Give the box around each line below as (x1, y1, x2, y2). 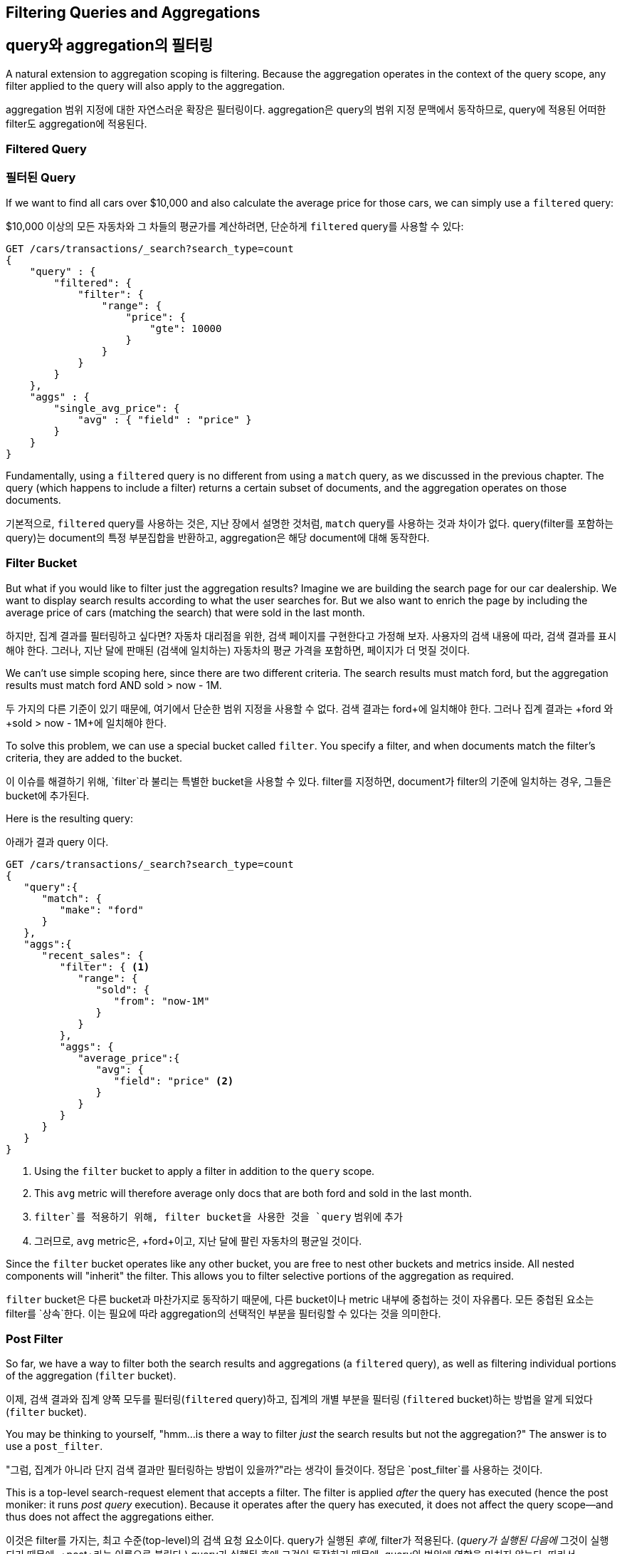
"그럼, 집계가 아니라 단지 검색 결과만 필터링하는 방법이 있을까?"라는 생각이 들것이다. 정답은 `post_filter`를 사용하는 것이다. (6, 1464, 543, 1476)
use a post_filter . (6, 1440, 103, 1453)
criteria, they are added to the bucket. (6, 751, 182, 764)
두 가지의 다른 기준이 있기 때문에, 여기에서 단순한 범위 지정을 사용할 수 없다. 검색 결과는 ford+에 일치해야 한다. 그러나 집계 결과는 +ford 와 (6, 702, 613, 715)
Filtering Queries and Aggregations (6, 4, 260, 21)
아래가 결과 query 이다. (6, 835, 109, 848)
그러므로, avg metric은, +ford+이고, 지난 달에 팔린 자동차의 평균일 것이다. (34, 1234, 362, 1247)
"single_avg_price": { (53, 402, 180, 414)
